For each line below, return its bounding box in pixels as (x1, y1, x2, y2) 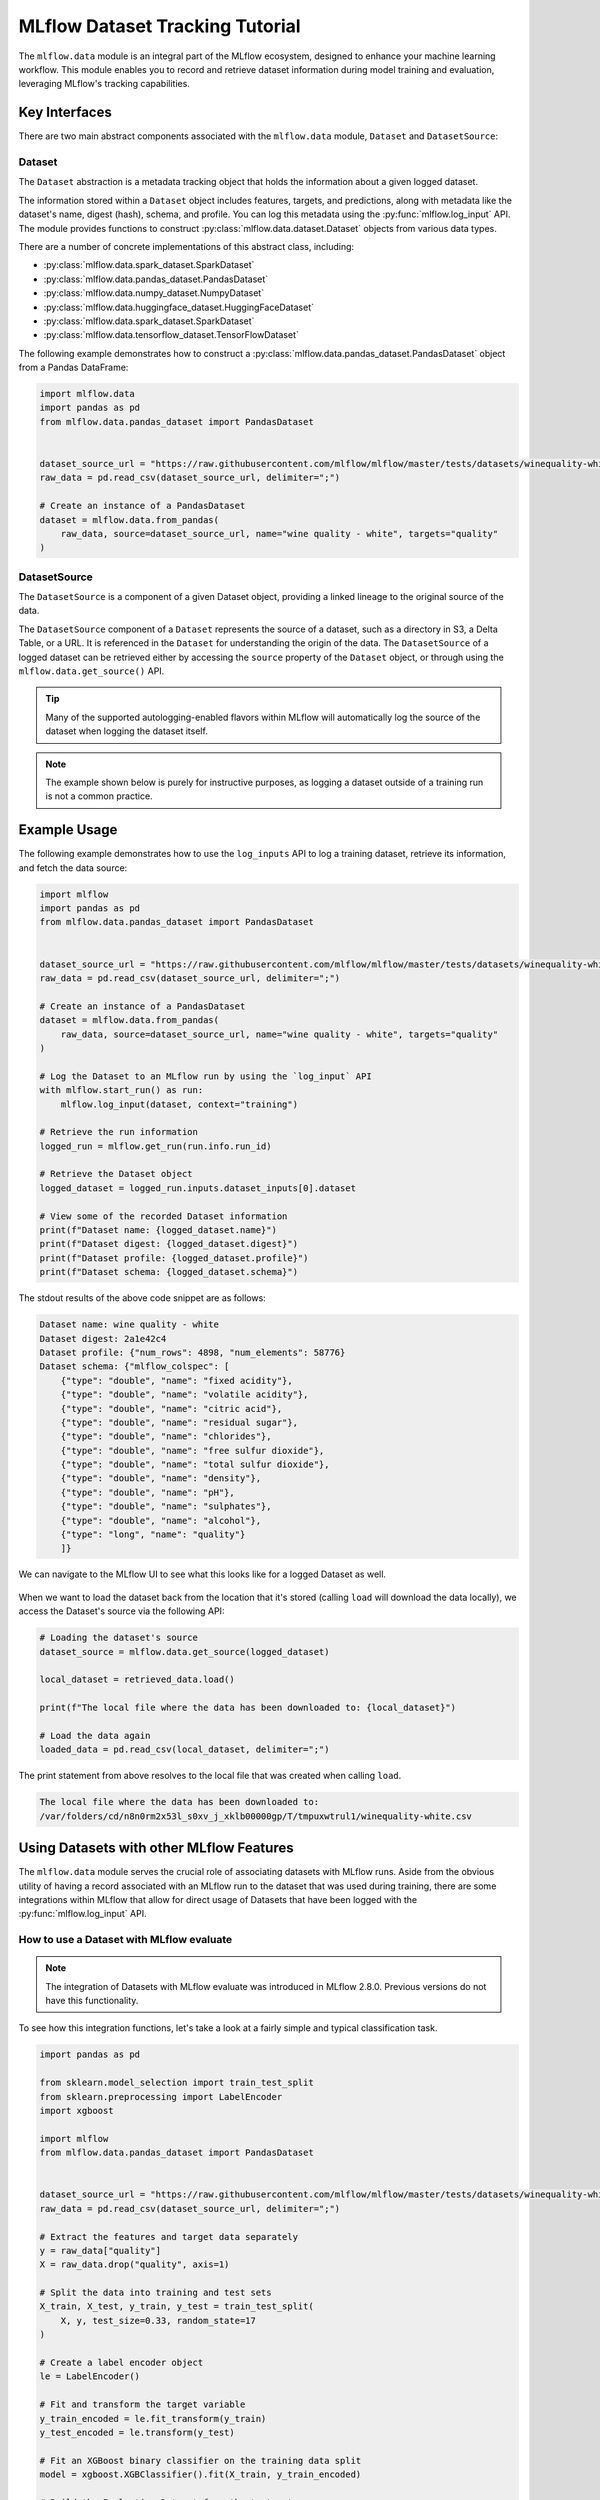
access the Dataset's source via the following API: (18, 1605, 225, 1617)
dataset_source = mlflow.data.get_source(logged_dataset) (39, 1646, 330, 1657)
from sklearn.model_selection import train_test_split (39, 2077, 314, 2089)
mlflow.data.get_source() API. (18, 665, 165, 677)
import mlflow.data (39, 388, 135, 400)
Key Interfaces (18, 104, 112, 121)
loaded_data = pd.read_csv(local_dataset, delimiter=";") (39, 1744, 330, 1755)
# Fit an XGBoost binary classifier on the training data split (39, 2455, 362, 2466)
